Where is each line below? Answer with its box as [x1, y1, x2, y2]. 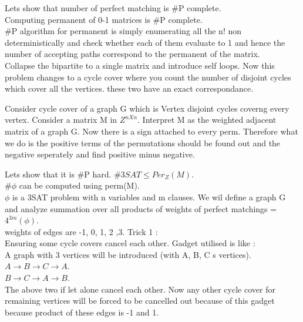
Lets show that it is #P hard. [5, 167, 112, 180]
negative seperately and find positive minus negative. [5, 148, 195, 160]
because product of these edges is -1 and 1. [5, 306, 159, 318]
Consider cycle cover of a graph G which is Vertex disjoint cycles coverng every [5, 102, 289, 114]
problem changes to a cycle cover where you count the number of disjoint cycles [5, 71, 291, 83]
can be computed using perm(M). [19, 179, 140, 192]
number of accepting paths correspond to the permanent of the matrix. [5, 48, 260, 60]
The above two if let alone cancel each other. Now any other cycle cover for [5, 283, 275, 295]
